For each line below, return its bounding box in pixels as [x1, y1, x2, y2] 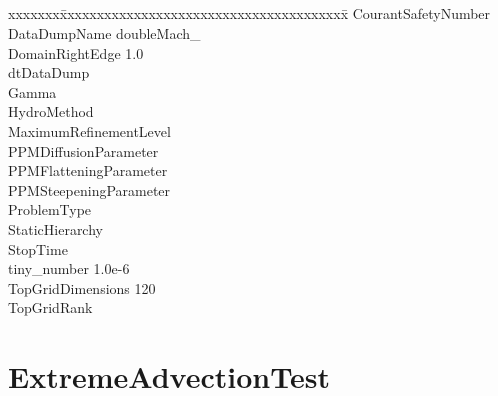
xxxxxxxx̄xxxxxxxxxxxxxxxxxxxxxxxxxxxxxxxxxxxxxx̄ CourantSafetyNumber [8, 3, 491, 24]
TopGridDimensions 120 [8, 277, 156, 298]
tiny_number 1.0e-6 [8, 258, 130, 279]
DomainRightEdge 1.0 [8, 42, 144, 63]
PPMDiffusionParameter [8, 140, 159, 161]
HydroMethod [8, 101, 94, 122]
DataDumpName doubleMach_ [8, 22, 201, 43]
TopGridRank [8, 297, 93, 318]
